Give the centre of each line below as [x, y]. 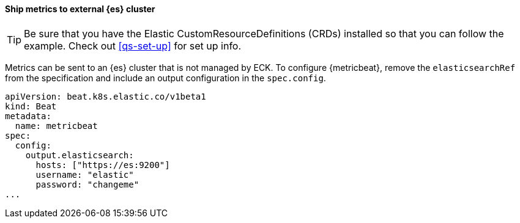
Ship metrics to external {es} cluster [80, 9]
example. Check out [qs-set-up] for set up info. [133, 46]
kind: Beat [31, 106]
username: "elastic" [85, 174]
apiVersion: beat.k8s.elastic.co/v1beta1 [106, 96]
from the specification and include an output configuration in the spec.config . [165, 78]
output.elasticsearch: [80, 155]
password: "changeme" [87, 184]
